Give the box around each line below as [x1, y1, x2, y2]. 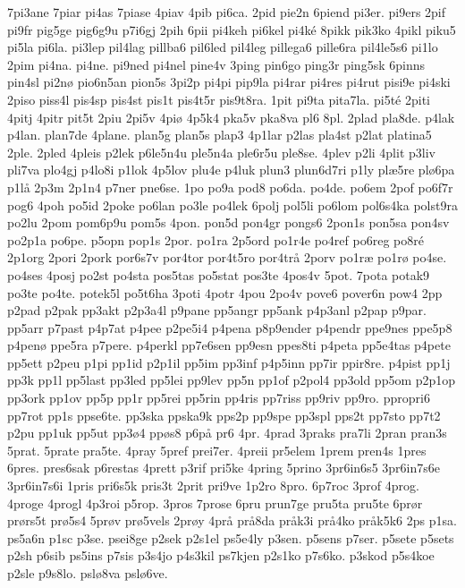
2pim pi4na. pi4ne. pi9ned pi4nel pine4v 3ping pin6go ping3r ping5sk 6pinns [7, 55, 425, 73]
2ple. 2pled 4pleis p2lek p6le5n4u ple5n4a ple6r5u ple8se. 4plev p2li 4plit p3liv [7, 142, 435, 161]
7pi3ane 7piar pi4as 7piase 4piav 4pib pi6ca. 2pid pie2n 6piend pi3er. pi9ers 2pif [7, 3, 446, 21]
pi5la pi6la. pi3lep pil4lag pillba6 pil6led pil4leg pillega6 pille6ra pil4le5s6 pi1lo [7, 38, 438, 56]
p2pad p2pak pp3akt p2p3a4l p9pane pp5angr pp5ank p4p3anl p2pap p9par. [7, 301, 427, 320]
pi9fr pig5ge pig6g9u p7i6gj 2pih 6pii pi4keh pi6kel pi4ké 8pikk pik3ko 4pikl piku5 [7, 20, 456, 38]
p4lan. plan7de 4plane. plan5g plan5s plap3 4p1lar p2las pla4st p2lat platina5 [7, 125, 432, 144]
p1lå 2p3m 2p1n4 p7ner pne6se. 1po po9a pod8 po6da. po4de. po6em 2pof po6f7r [7, 177, 453, 196]
